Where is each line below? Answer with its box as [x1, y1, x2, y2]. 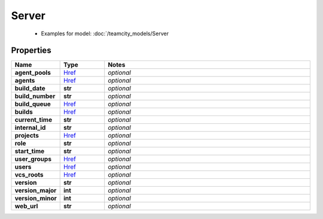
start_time [14, 147, 45, 156]
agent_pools [14, 69, 51, 77]
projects [14, 132, 39, 140]
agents [14, 77, 35, 85]
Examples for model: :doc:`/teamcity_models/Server [41, 30, 169, 37]
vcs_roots [14, 171, 44, 179]
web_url [14, 202, 38, 211]
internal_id [14, 123, 46, 132]
